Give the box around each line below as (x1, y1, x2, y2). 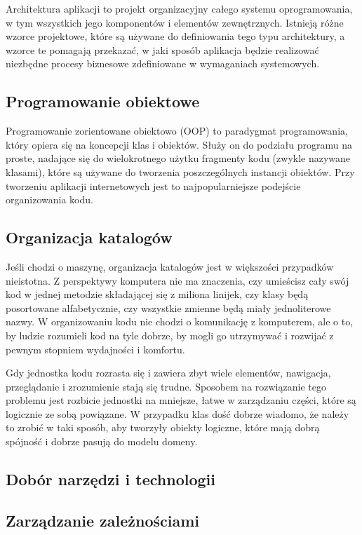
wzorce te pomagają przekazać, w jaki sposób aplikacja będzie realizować (6, 42, 319, 57)
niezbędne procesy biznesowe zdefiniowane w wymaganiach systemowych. (6, 56, 320, 71)
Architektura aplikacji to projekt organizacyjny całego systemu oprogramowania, (6, 1, 353, 15)
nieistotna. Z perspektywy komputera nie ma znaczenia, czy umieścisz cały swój (6, 273, 349, 287)
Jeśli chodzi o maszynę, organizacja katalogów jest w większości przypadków (6, 259, 334, 273)
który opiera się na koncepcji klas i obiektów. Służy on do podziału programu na (6, 137, 352, 151)
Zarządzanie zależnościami (6, 509, 200, 531)
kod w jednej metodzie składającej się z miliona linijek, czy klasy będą (6, 287, 309, 302)
